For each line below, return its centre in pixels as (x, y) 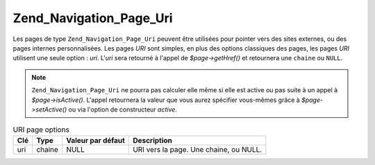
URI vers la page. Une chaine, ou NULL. (198, 149)
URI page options (41, 130)
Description (153, 140)
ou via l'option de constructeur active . (123, 109)
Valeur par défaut (95, 140)
